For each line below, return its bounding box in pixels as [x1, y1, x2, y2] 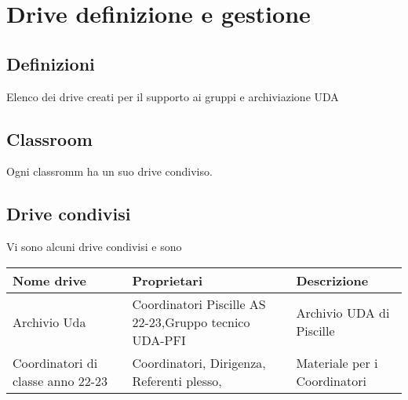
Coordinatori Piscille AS [132, 294, 266, 313]
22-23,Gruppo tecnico [132, 312, 250, 331]
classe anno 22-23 [13, 371, 108, 390]
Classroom [6, 126, 93, 151]
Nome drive [13, 271, 87, 289]
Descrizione [296, 271, 369, 289]
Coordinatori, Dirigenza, [132, 353, 266, 372]
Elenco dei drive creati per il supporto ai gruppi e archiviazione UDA [6, 88, 339, 104]
